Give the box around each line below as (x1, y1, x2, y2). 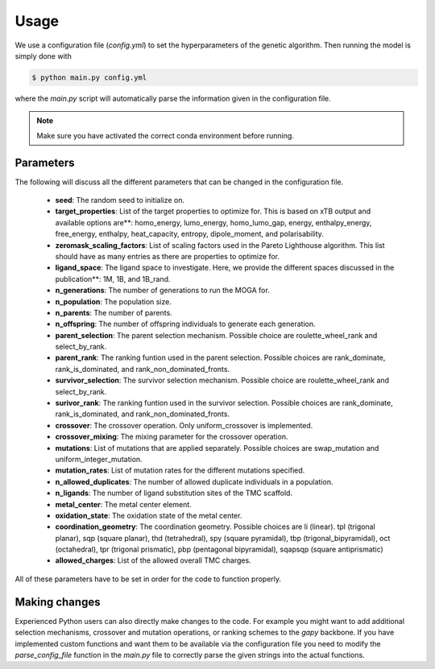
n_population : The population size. (55, 296, 172, 306)
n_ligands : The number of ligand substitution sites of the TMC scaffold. (55, 488, 293, 498)
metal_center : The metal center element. (55, 499, 193, 509)
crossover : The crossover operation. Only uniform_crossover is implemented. (55, 420, 313, 430)
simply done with (14, 51, 72, 60)
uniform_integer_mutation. (55, 454, 143, 464)
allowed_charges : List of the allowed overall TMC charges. (55, 555, 251, 565)
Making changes (14, 595, 101, 609)
